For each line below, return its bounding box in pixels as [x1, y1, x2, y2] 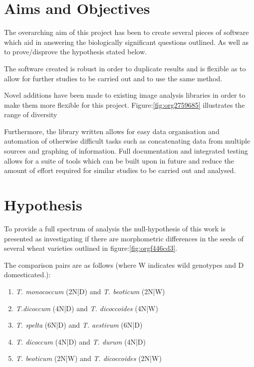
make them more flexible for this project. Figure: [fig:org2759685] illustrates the [4, 99, 245, 110]
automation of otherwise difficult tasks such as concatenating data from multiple [4, 136, 251, 146]
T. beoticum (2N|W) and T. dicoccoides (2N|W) [15, 353, 162, 364]
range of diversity [4, 109, 57, 120]
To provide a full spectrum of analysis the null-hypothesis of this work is [4, 223, 226, 233]
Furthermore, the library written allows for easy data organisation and [4, 126, 220, 136]
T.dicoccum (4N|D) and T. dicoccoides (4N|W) [15, 303, 158, 313]
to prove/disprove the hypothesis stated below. [4, 46, 147, 57]
